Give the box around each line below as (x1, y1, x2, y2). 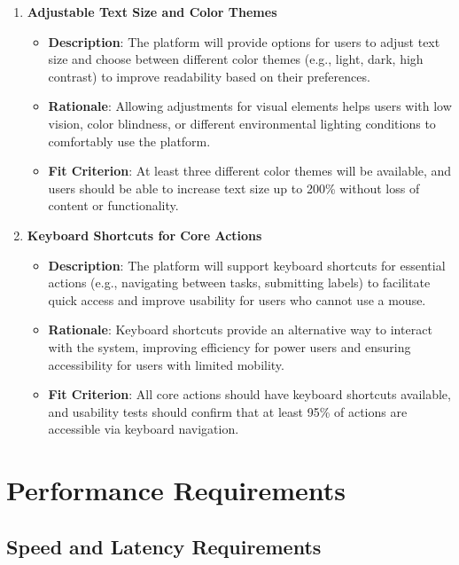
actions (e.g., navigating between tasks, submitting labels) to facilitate (48, 273, 431, 292)
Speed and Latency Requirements (6, 532, 322, 560)
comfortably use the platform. (48, 131, 211, 150)
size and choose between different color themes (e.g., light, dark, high (48, 50, 424, 68)
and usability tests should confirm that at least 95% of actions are (48, 402, 408, 420)
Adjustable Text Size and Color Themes (27, 3, 277, 20)
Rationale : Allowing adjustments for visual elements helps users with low (48, 97, 452, 115)
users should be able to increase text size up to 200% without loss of (48, 178, 420, 197)
